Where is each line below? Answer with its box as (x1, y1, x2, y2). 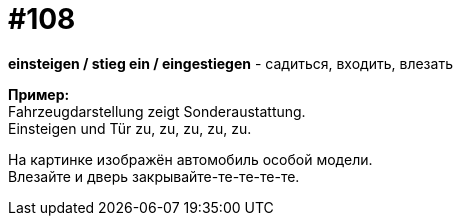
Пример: (8, 85, 70, 103)
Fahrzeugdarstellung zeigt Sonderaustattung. (8, 102, 306, 120)
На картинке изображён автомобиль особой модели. (8, 150, 373, 168)
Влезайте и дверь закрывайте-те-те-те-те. (8, 167, 300, 185)
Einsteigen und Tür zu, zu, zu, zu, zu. (8, 119, 252, 137)
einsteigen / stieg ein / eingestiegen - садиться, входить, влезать (8, 54, 453, 72)
